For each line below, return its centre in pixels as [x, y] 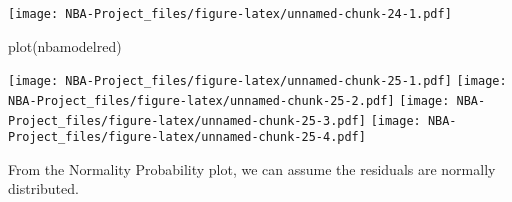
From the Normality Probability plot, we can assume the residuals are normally [252, 168]
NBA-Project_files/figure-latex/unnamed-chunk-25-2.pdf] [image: [229, 100]
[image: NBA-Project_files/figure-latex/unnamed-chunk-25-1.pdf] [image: [257, 81]
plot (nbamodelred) [65, 45]
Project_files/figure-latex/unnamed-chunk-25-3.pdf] [187, 120]
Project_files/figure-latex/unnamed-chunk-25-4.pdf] [187, 137]
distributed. [43, 188]
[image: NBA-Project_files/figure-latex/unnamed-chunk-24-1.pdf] [230, 14]
